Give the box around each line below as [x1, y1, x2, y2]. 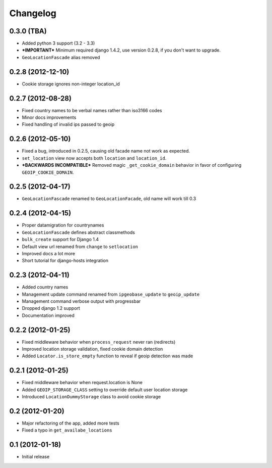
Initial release [22, 454, 50, 460]
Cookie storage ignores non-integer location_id [22, 81, 120, 87]
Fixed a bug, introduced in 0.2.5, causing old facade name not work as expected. [22, 148, 190, 154]
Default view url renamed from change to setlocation [22, 243, 139, 250]
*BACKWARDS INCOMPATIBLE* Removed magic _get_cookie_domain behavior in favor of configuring [22, 162, 242, 168]
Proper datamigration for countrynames [22, 222, 104, 228]
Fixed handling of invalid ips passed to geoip [22, 121, 115, 127]
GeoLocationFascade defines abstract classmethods [22, 229, 135, 235]
